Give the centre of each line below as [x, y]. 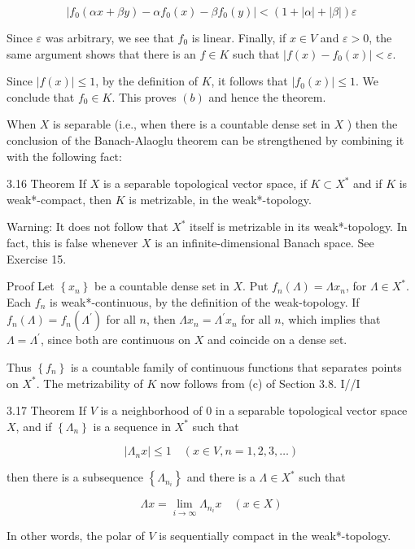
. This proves [144, 96]
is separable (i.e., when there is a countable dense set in [192, 124]
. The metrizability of [90, 383]
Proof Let [31, 286]
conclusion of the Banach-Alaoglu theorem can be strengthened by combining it [205, 139]
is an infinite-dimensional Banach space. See [264, 242]
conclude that [41, 96]
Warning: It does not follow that [87, 227]
